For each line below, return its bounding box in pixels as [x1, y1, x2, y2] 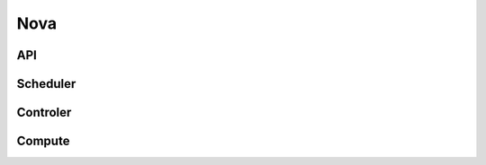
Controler [16, 105, 72, 120]
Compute [16, 134, 70, 149]
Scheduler [16, 76, 76, 91]
